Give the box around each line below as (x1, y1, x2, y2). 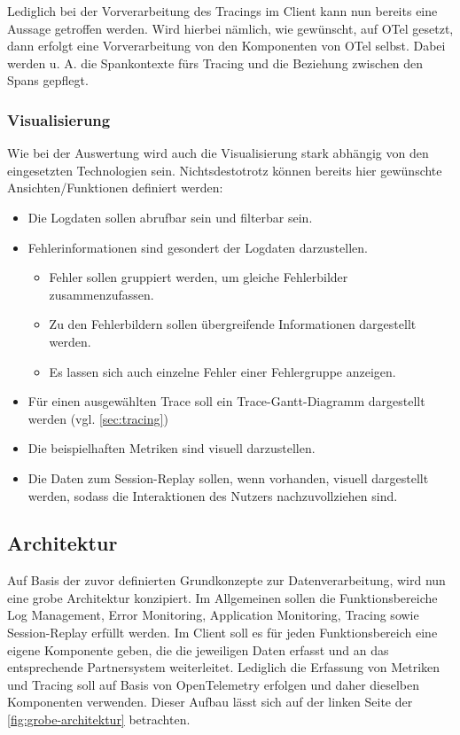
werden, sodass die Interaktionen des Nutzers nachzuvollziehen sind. (27, 486, 398, 504)
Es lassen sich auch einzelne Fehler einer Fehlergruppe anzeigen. (49, 362, 396, 380)
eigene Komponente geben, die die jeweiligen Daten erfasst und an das (7, 640, 389, 659)
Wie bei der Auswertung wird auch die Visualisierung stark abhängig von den (7, 144, 429, 162)
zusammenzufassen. (49, 285, 154, 303)
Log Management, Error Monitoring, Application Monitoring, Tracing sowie (7, 606, 419, 624)
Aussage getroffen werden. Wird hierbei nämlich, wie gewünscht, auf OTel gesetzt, (7, 19, 454, 37)
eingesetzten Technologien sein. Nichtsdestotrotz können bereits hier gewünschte (7, 160, 442, 179)
